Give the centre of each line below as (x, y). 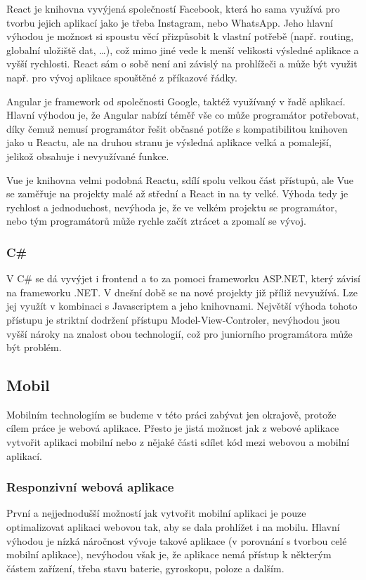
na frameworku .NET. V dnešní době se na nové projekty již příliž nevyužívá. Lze (182, 292)
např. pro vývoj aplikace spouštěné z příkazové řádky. (122, 77)
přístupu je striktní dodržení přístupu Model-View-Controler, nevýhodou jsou (173, 319)
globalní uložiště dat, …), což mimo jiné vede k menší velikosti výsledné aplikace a (183, 50)
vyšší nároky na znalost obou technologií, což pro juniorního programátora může (179, 333)
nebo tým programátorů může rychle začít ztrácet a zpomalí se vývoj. (156, 221)
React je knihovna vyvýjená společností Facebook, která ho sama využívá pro (173, 8)
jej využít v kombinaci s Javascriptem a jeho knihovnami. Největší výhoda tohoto (182, 306)
